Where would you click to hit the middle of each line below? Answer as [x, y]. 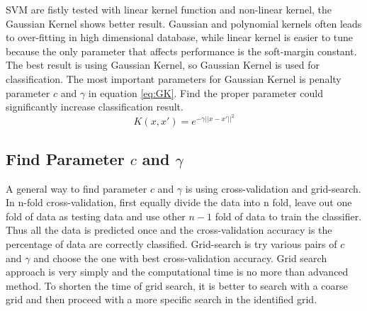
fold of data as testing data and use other [96, 216]
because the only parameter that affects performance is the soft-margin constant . [181, 51]
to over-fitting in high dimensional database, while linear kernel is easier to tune [180, 37]
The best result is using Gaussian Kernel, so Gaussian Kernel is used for [163, 65]
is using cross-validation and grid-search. [273, 188]
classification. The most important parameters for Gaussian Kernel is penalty [174, 78]
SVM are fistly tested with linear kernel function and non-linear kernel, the [169, 9]
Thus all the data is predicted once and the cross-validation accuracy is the [169, 230]
